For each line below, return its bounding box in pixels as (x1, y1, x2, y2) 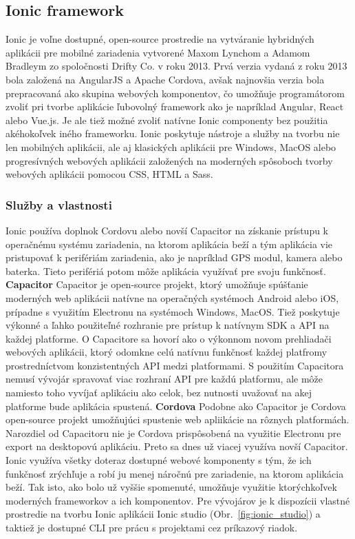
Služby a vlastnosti (6, 196, 112, 213)
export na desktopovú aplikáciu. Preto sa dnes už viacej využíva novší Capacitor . (6, 439, 348, 454)
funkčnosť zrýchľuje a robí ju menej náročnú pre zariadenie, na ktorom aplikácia (6, 466, 344, 480)
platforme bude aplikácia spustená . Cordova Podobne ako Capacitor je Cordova (6, 398, 346, 413)
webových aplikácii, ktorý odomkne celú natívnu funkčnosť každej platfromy (6, 345, 327, 359)
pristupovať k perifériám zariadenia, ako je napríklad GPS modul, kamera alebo (6, 250, 343, 265)
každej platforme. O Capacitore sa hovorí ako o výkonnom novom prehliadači (6, 331, 332, 345)
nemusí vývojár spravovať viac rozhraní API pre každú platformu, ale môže (6, 372, 323, 386)
